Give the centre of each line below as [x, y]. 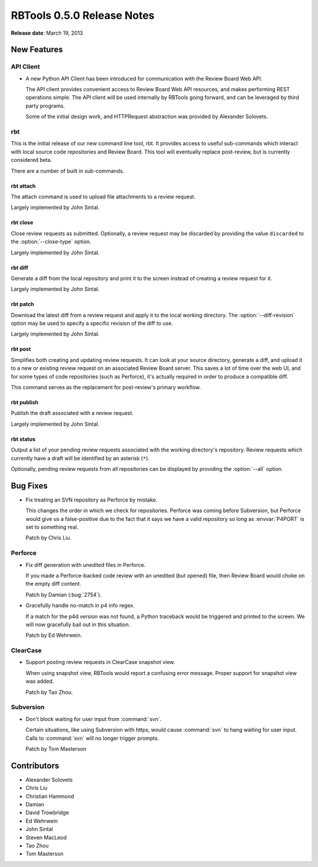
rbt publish [24, 403]
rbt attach [23, 186]
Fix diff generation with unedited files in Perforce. [86, 564]
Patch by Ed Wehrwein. [54, 635]
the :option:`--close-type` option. [51, 242]
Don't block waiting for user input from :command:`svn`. [94, 719]
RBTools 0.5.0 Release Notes [83, 15]
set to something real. [52, 527]
